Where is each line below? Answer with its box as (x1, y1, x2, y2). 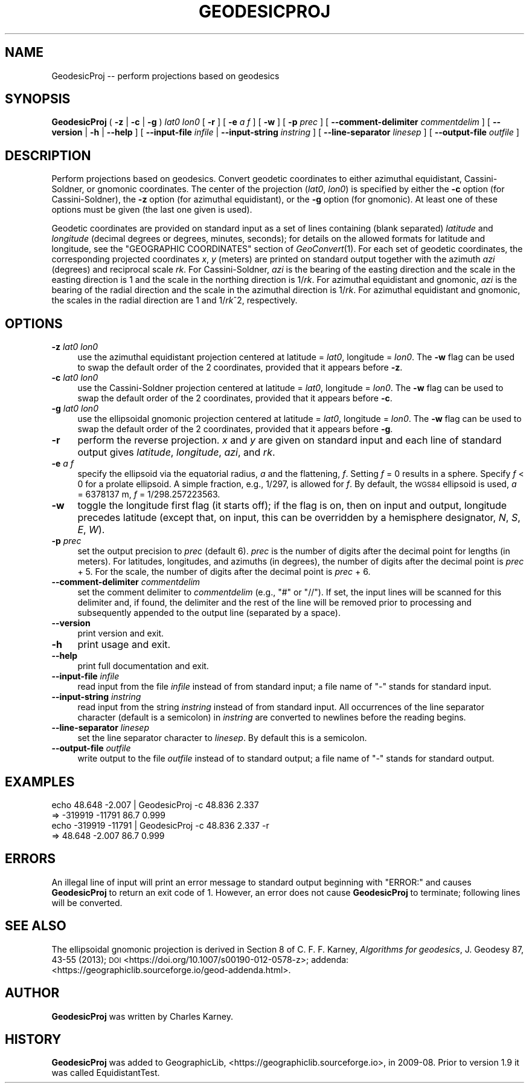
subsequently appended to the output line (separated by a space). (77, 607, 341, 618)
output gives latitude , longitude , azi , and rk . (77, 446, 275, 459)
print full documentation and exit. (77, 661, 209, 672)
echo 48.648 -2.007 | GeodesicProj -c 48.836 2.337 (51, 799, 259, 810)
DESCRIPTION (5, 147, 91, 163)
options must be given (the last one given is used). (51, 204, 252, 215)
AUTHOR (5, 985, 60, 1001)
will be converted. (51, 897, 123, 908)
